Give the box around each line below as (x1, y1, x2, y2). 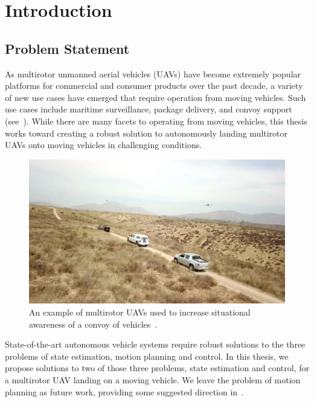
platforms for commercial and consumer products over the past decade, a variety (5, 79, 303, 92)
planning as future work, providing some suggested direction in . (5, 385, 245, 398)
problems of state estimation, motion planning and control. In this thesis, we (5, 349, 289, 362)
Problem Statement (5, 39, 130, 57)
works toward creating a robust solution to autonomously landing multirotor (5, 126, 288, 139)
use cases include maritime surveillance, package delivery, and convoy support (5, 103, 292, 115)
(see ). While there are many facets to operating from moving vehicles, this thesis (5, 114, 307, 127)
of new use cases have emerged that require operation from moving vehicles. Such (5, 91, 306, 103)
